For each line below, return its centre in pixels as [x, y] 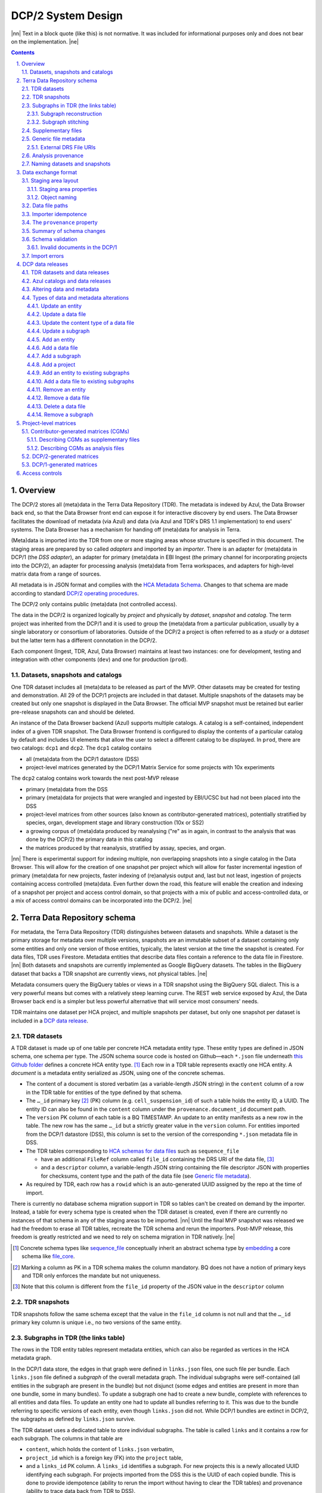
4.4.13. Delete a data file [56, 406]
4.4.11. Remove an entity [56, 389]
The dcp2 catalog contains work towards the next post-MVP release [95, 778]
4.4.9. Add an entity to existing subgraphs [78, 373]
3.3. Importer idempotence [54, 214]
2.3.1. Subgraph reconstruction [65, 114]
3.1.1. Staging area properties [62, 189]
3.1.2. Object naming [52, 197]
